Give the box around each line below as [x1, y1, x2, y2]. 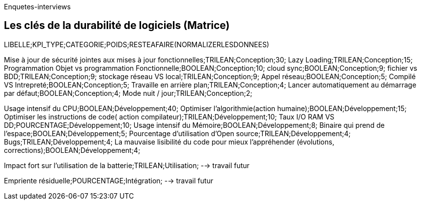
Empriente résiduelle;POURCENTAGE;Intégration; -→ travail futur [4, 176, 213, 185]
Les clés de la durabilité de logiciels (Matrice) [4, 19, 230, 32]
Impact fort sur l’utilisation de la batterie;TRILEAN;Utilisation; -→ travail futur [4, 161, 250, 170]
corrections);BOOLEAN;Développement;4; [4, 146, 140, 154]
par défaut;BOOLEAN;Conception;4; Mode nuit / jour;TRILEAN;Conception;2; [4, 88, 253, 97]
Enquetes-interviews [4, 2, 71, 11]
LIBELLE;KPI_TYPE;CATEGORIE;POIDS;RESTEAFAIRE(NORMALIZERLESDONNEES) [4, 40, 269, 49]
